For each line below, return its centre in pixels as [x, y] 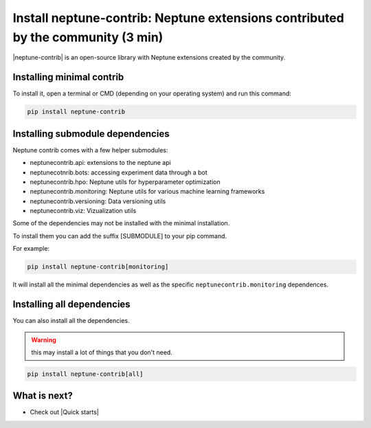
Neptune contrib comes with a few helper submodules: [90, 150]
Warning [44, 339]
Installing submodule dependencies [91, 134]
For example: [31, 249]
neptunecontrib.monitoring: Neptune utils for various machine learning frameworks [147, 192]
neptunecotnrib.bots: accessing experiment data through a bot [119, 172]
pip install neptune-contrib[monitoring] [98, 267]
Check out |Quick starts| [65, 412]
